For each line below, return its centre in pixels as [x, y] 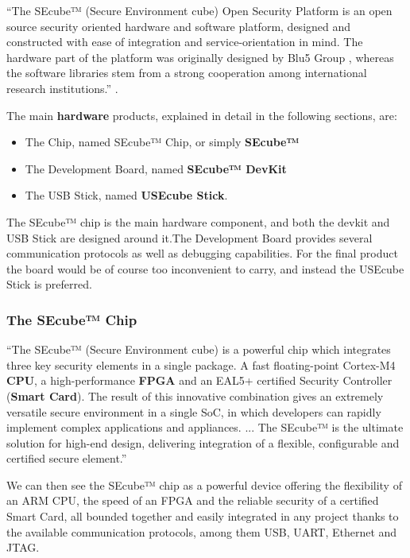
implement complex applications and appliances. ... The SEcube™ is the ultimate [205, 427]
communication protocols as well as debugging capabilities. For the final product [202, 253]
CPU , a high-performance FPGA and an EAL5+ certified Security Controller [199, 380]
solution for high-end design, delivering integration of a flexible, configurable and [203, 442]
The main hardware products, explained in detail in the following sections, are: [202, 115]
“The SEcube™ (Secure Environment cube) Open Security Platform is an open [199, 10]
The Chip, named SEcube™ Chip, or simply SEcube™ [162, 142]
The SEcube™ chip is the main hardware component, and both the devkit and [198, 221]
